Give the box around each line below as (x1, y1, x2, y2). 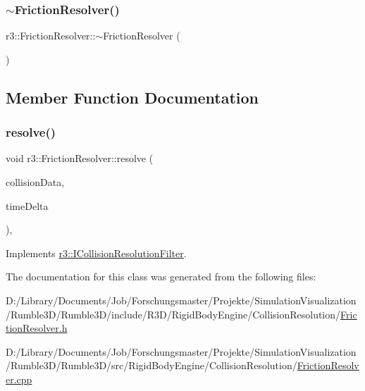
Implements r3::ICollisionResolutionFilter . (6, 245, 187, 260)
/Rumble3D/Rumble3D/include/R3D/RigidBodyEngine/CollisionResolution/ (6, 306, 341, 321)
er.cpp (6, 371, 32, 386)
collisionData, (6, 175, 65, 189)
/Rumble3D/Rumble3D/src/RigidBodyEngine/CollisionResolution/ (6, 358, 297, 373)
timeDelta (6, 198, 49, 213)
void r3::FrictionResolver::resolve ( (6, 151, 154, 166)
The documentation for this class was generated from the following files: (6, 269, 316, 284)
